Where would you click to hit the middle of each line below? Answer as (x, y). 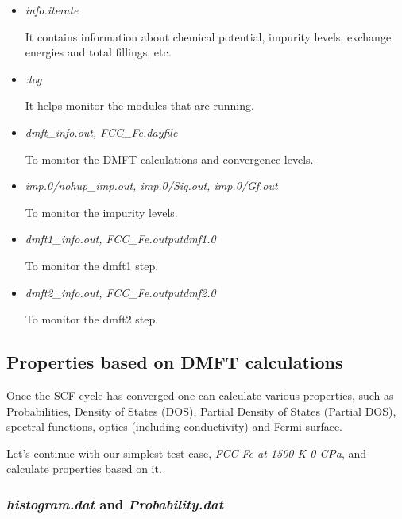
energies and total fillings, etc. (98, 52)
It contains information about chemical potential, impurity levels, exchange (208, 36)
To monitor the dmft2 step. (92, 319)
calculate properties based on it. (84, 469)
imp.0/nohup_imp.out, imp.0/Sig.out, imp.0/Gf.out (151, 186)
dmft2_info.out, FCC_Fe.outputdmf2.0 (120, 292)
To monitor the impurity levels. (101, 212)
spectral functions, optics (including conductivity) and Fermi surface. (175, 426)
